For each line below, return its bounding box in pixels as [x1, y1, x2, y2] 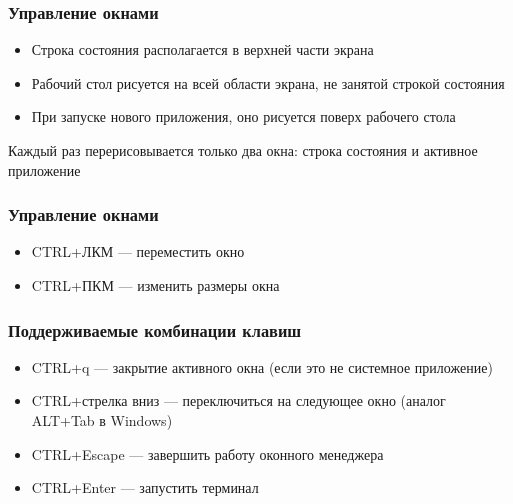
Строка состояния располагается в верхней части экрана [31, 39, 374, 60]
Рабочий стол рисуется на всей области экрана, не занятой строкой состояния [31, 72, 505, 93]
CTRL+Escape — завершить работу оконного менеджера [31, 443, 384, 464]
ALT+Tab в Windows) [31, 410, 173, 430]
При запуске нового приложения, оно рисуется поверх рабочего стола [31, 106, 456, 127]
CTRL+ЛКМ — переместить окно [31, 241, 245, 262]
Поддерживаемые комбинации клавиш [8, 317, 302, 342]
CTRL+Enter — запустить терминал [31, 477, 259, 498]
